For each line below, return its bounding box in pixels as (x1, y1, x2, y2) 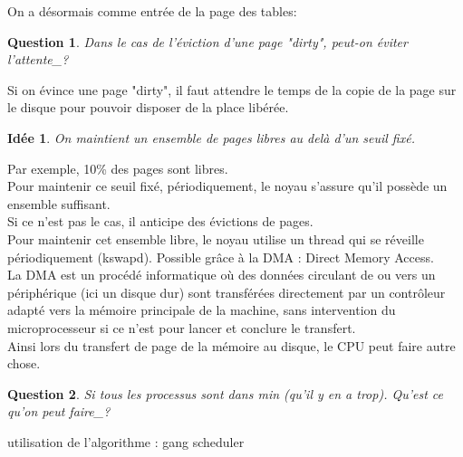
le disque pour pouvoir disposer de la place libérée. (7, 98, 289, 117)
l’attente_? (7, 50, 69, 69)
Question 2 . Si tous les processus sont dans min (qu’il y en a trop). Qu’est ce (7, 384, 444, 403)
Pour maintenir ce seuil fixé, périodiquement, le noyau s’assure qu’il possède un (7, 176, 448, 195)
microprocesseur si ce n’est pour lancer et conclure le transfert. (7, 318, 356, 337)
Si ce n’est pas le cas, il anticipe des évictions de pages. (7, 212, 313, 231)
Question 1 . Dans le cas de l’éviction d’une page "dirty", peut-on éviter (7, 32, 408, 51)
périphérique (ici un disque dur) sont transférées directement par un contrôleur (7, 282, 446, 301)
